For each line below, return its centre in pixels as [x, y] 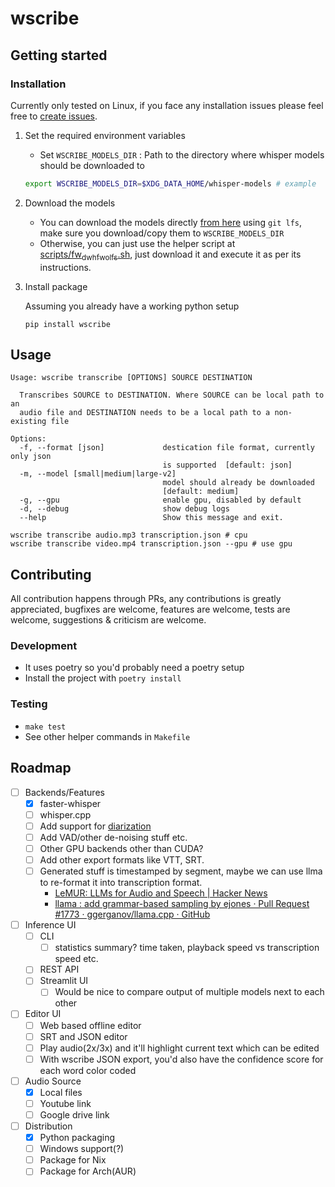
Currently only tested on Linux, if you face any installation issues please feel [167, 105]
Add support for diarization [95, 826]
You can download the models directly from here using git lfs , [171, 222]
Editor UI [43, 1014]
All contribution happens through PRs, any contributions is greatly [146, 599]
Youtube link [65, 1103]
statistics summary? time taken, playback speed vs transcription [187, 948]
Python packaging [77, 1138]
